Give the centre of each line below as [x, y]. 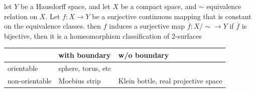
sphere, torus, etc [85, 68]
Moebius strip [80, 80]
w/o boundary [144, 55]
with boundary [85, 55]
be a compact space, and [159, 6]
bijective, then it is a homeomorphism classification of [87, 35]
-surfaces [188, 35]
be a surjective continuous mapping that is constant [172, 16]
